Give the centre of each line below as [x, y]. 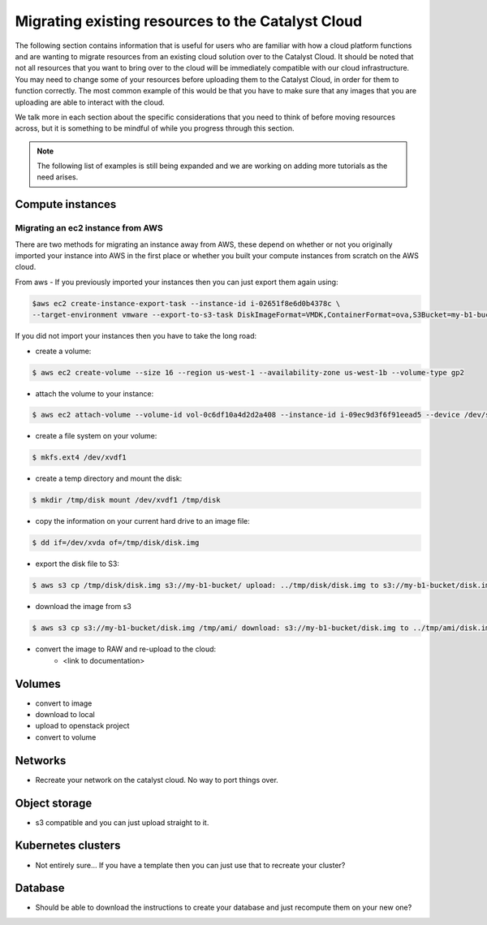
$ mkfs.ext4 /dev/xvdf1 [80, 458]
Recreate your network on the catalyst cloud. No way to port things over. [157, 780]
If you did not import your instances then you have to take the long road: [136, 336]
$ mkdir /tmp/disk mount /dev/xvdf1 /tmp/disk [126, 500]
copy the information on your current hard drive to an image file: [143, 521]
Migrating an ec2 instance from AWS [89, 228]
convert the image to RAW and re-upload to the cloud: [126, 649]
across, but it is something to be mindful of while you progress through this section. [155, 128]
